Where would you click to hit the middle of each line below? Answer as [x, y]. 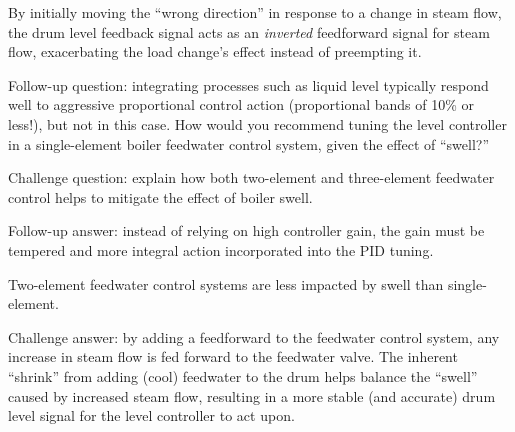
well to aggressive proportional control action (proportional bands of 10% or [241, 104]
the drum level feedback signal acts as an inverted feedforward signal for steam [249, 31]
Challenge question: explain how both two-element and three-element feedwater [251, 177]
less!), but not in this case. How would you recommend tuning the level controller [257, 123]
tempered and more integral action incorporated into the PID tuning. [221, 249]
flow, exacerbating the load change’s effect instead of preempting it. [215, 51]
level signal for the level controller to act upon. [151, 415]
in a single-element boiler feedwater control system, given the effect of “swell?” [248, 143]
